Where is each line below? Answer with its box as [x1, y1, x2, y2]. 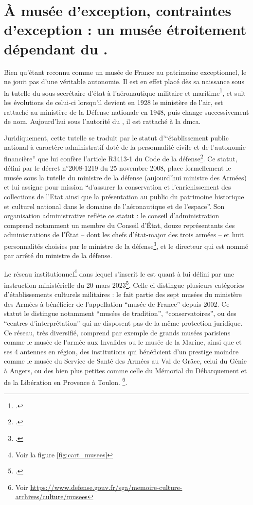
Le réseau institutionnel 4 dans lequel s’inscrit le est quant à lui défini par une [4, 267, 234, 279]
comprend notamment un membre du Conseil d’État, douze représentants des [4, 220, 235, 230]
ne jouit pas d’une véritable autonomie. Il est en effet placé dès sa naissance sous [4, 76, 245, 87]
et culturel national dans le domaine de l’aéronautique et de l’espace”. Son [4, 201, 225, 211]
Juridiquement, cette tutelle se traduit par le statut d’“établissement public [4, 132, 229, 142]
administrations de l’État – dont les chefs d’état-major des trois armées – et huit [4, 229, 244, 240]
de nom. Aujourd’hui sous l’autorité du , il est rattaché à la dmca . [4, 116, 201, 126]
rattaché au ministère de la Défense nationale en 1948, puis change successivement [4, 106, 249, 117]
